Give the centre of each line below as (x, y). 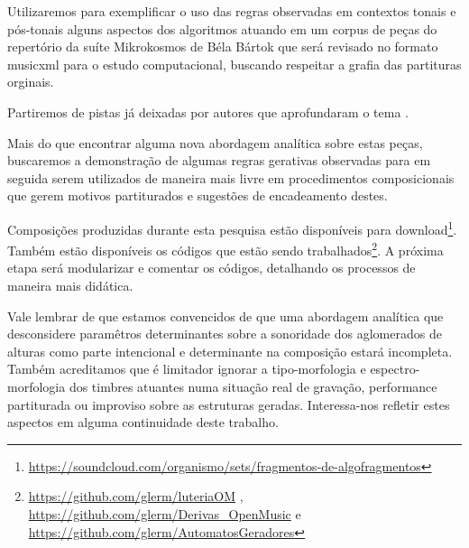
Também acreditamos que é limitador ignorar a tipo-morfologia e (187, 369)
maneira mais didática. (70, 286)
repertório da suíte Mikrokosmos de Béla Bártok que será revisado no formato (223, 46)
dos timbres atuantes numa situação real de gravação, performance (253, 386)
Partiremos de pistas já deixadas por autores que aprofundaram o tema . (208, 111)
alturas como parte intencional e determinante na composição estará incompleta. (230, 351)
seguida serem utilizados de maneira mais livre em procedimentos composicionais (231, 177)
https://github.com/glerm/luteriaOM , (136, 496)
